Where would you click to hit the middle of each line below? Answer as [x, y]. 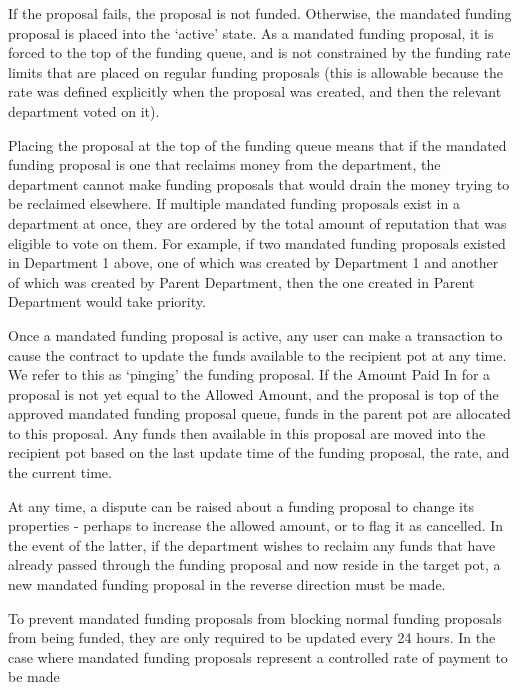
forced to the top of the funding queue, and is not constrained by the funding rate [259, 52]
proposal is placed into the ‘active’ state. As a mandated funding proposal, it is [251, 32]
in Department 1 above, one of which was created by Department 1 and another [253, 262]
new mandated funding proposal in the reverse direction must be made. [227, 584]
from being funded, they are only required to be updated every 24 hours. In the [252, 637]
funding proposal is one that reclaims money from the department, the [224, 164]
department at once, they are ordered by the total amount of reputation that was [257, 222]
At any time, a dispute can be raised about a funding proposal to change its [241, 505]
